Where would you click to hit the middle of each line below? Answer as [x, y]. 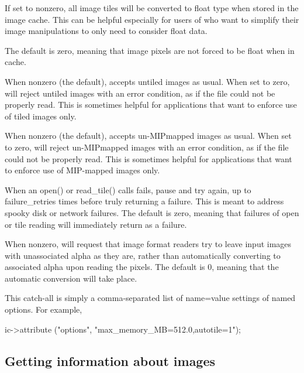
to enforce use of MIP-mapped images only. [82, 170]
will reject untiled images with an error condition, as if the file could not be [140, 93]
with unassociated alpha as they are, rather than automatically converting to [143, 255]
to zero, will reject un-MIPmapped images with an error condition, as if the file [147, 147]
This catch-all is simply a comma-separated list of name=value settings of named [150, 298]
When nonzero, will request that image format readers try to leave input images [148, 244]
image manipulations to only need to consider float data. [106, 31]
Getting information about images [110, 360]
